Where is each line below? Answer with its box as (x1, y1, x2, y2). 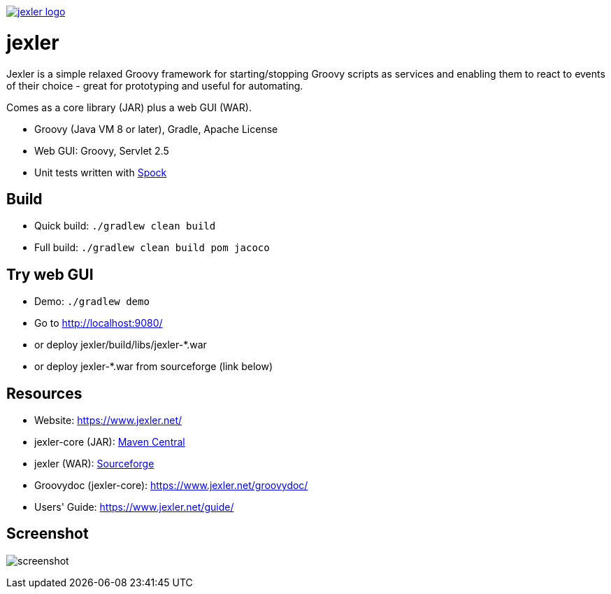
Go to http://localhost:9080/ (34, 317, 163, 330)
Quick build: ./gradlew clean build (34, 220, 216, 232)
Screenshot (6, 525, 89, 543)
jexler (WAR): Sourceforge (34, 458, 154, 470)
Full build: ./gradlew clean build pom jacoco (34, 241, 270, 254)
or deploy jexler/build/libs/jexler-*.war (34, 339, 207, 351)
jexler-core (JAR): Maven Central (34, 436, 185, 448)
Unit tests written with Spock (34, 166, 167, 178)
